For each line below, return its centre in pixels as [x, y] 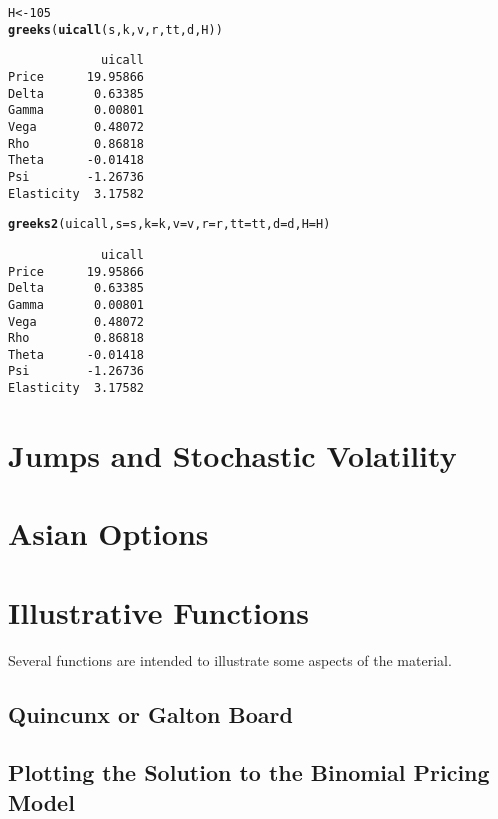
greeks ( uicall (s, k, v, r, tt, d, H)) [115, 29]
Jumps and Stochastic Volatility [232, 454]
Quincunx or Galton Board [150, 713]
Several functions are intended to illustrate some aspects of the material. [230, 659]
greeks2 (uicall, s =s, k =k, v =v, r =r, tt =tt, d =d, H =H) [169, 224]
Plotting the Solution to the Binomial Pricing [249, 772]
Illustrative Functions [158, 611]
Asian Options [108, 533]
